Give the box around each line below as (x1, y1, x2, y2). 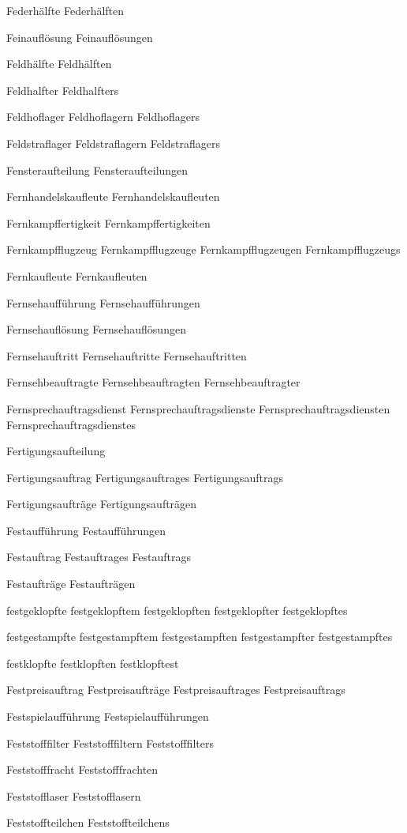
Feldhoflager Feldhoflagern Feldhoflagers (6, 108, 200, 125)
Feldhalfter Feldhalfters (6, 81, 119, 98)
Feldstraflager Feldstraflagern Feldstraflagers (6, 134, 221, 151)
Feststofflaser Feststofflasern (6, 787, 141, 804)
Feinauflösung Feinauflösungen (6, 28, 153, 45)
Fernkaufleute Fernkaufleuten (6, 267, 147, 284)
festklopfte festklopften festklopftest (6, 654, 179, 671)
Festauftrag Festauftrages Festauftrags (6, 548, 192, 565)
